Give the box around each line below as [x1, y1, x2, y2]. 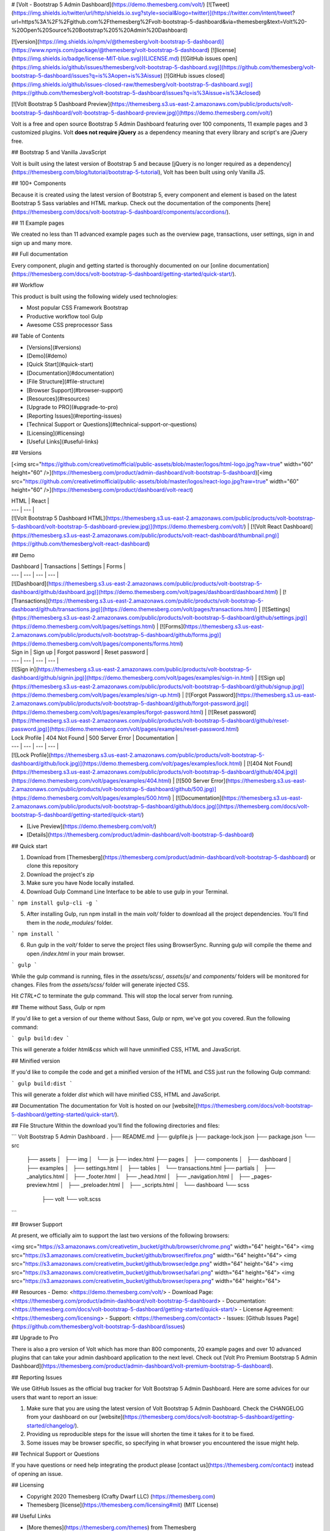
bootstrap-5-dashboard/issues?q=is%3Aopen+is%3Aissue [11, 72, 161, 80]
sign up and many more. [11, 239, 73, 246]
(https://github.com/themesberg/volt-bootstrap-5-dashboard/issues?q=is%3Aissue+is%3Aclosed [11, 89, 259, 96]
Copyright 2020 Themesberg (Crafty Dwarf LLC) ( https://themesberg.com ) [26, 1492, 216, 1500]
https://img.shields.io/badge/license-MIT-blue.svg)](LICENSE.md [13, 55, 177, 62]
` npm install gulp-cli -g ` [11, 899, 99, 906]
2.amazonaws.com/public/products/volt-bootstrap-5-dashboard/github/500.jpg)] [11, 786, 217, 793]
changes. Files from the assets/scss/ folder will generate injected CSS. [11, 981, 189, 988]
